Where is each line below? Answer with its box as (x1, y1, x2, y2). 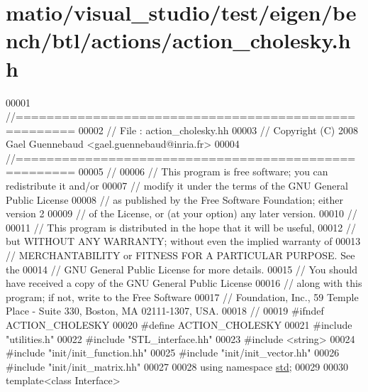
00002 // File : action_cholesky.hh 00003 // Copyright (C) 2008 (78, 122, 358, 137)
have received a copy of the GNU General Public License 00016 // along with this (6, 276, 362, 290)
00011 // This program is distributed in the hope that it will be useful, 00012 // (6, 219, 356, 234)
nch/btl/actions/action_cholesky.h (6, 26, 351, 55)
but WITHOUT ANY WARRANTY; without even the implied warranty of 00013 (6, 234, 361, 249)
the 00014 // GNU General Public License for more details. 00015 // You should (6, 261, 358, 276)
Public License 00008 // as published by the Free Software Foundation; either (6, 192, 343, 207)
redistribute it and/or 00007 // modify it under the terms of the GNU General (6, 178, 348, 193)
